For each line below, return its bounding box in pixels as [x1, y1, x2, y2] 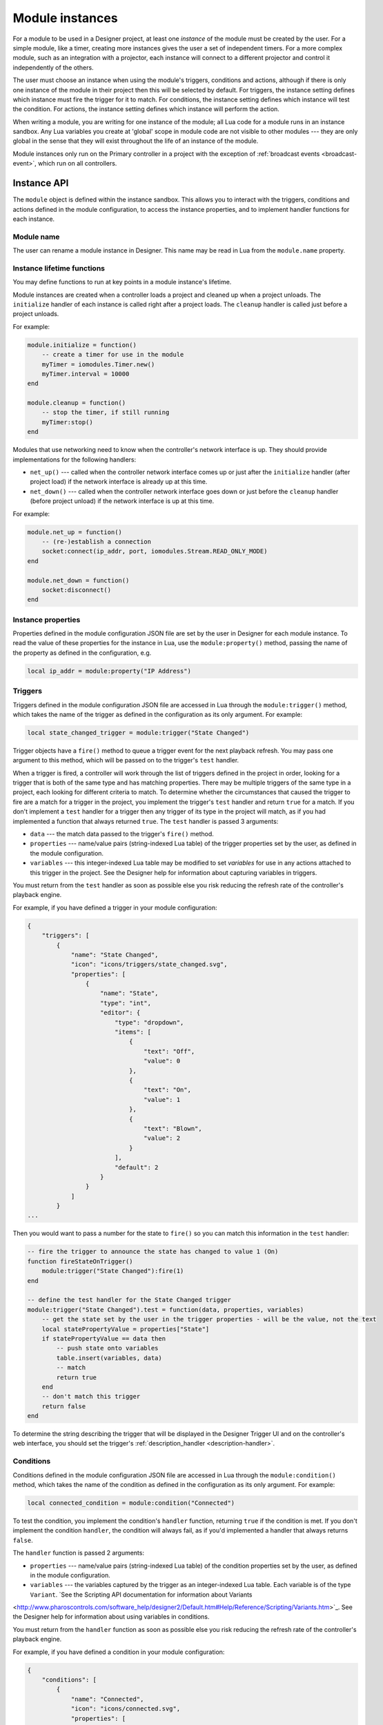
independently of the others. [12, 63, 94, 72]
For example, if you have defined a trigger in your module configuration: [12, 903, 217, 911]
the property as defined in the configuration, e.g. [12, 649, 152, 657]
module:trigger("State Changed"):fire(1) [41, 1267, 184, 1275]
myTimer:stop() [41, 418, 93, 426]
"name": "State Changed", [70, 951, 159, 958]
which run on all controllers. [38, 159, 117, 168]
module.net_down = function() [27, 576, 130, 584]
